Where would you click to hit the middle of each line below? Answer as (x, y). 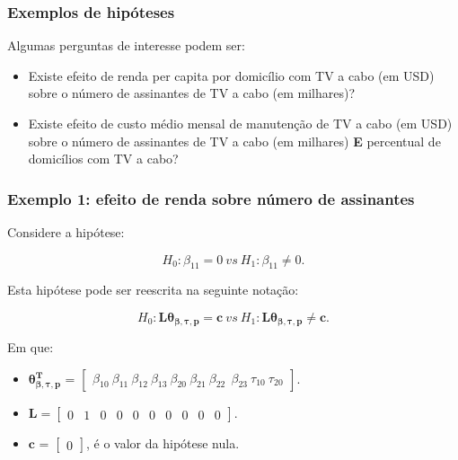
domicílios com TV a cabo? (103, 159)
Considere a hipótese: (66, 232)
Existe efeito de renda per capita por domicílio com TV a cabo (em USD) (231, 75)
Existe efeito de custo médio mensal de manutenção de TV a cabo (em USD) (240, 123)
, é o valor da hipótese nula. (163, 443)
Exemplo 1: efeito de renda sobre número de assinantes (211, 198)
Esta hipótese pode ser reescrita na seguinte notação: (153, 290)
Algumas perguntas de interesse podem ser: (126, 45)
